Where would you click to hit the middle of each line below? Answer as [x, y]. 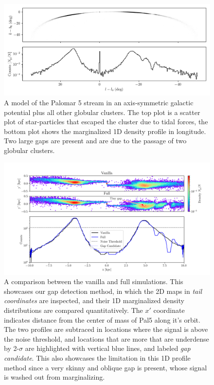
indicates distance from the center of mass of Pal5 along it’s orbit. [102, 319]
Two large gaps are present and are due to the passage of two [95, 141]
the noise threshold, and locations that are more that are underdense [107, 338]
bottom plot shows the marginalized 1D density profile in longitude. [105, 131]
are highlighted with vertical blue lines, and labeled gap [108, 348]
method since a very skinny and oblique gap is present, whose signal [106, 367]
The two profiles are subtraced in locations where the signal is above [106, 329]
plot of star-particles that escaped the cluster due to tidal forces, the [106, 122]
